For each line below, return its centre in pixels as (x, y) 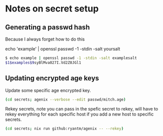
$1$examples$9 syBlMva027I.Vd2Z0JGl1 (43, 62)
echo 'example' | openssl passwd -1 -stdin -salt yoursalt (63, 49)
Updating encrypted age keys (52, 78)
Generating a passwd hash (48, 27)
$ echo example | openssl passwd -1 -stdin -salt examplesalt (71, 58)
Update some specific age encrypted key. (48, 90)
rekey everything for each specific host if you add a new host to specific (80, 114)
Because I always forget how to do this (45, 39)
